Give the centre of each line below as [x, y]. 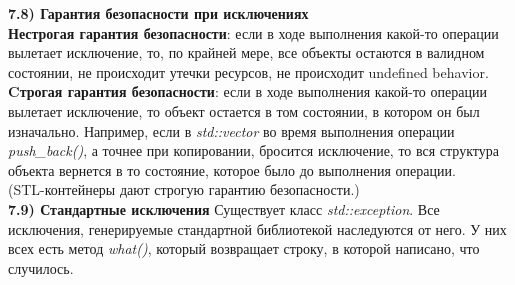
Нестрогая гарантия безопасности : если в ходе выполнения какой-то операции [253, 32]
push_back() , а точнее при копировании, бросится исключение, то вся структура [253, 150]
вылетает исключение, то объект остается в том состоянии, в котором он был [244, 110]
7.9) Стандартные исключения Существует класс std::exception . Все [224, 208]
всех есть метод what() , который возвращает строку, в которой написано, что [244, 248]
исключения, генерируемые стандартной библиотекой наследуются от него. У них [257, 228]
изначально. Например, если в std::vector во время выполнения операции [231, 130]
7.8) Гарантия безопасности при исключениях [158, 13]
